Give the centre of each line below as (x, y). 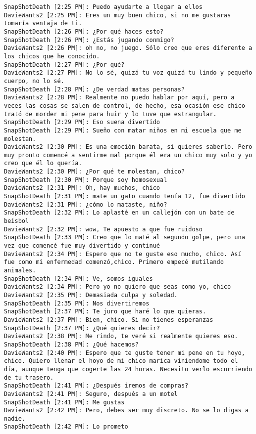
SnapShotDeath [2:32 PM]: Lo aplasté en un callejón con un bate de (119, 213)
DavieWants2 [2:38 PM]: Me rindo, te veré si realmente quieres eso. (121, 336)
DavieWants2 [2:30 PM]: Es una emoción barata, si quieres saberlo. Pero (128, 147)
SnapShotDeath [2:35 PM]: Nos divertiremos (77, 303)
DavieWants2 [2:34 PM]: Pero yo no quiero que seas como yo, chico (118, 287)
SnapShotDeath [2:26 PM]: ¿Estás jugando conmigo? (89, 40)
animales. (20, 270)
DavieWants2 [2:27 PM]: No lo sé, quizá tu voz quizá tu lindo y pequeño (128, 73)
